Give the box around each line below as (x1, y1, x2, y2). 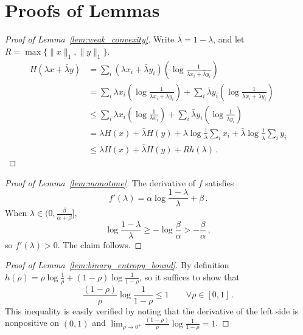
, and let (213, 33, 245, 46)
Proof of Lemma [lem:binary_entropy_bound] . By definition (5, 259, 229, 271)
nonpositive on (5, 316, 60, 329)
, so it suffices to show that (139, 270, 240, 283)
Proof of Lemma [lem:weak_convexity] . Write (5, 33, 175, 46)
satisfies (205, 176, 234, 189)
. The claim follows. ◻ (57, 238, 142, 251)
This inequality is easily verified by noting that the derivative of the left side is (5, 304, 299, 317)
